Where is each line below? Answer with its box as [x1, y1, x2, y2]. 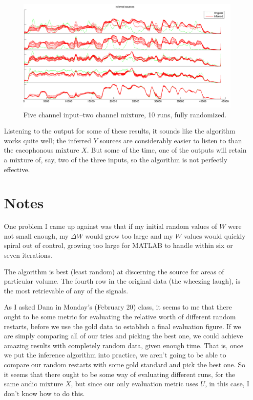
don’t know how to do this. [4, 388, 85, 398]
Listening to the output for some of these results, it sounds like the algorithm [4, 126, 235, 136]
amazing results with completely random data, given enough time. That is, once [4, 340, 243, 350]
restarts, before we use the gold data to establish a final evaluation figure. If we [4, 321, 241, 331]
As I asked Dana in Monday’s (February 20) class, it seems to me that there [4, 302, 232, 312]
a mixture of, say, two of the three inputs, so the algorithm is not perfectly [4, 154, 228, 164]
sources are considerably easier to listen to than [100, 135, 242, 145]
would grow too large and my [85, 230, 173, 241]
